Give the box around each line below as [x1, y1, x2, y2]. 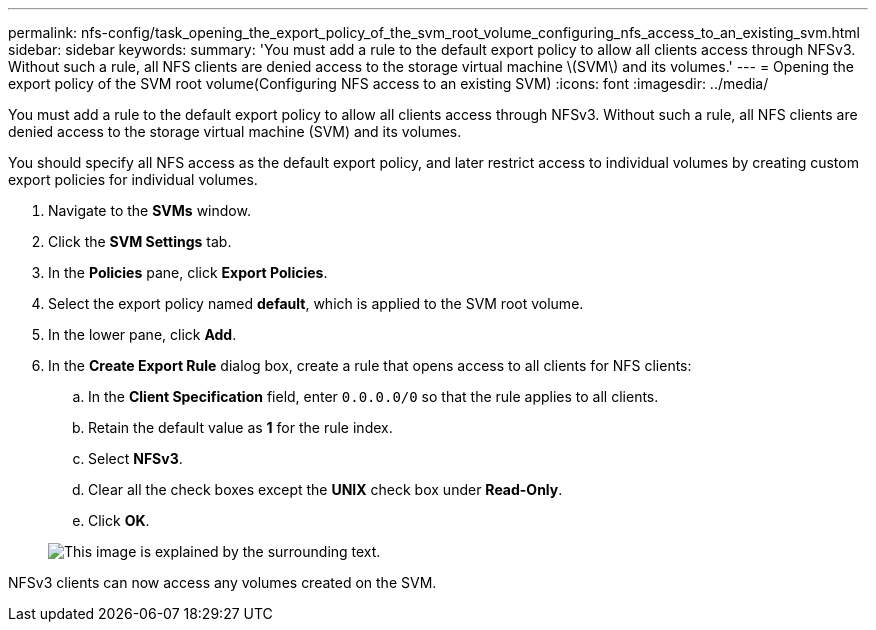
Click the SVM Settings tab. [48, 233, 232, 250]
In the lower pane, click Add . [48, 326, 237, 343]
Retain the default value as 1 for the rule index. [88, 419, 393, 436]
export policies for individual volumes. [8, 171, 258, 188]
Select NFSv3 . [88, 450, 183, 467]
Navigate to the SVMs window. [48, 202, 251, 219]
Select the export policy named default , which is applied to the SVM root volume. [48, 295, 584, 312]
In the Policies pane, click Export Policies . [48, 264, 328, 281]
